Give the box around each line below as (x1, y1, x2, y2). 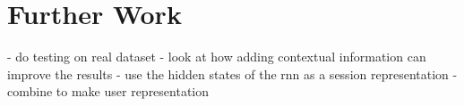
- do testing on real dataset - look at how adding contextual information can (7, 47, 426, 66)
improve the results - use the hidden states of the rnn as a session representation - (7, 64, 458, 83)
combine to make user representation (7, 82, 210, 101)
